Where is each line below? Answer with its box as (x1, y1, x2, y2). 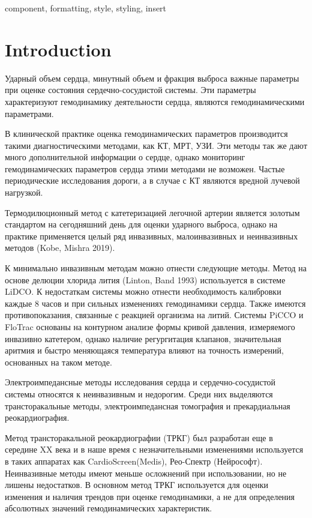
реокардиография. (5, 411, 70, 424)
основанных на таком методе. (5, 355, 112, 368)
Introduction (5, 37, 112, 61)
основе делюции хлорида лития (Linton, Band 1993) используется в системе (5, 273, 286, 286)
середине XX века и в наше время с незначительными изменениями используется (5, 443, 304, 456)
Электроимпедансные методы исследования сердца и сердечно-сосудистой (5, 376, 276, 388)
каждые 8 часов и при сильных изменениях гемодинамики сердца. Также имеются (5, 297, 306, 309)
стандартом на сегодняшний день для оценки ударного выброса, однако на (5, 218, 278, 230)
